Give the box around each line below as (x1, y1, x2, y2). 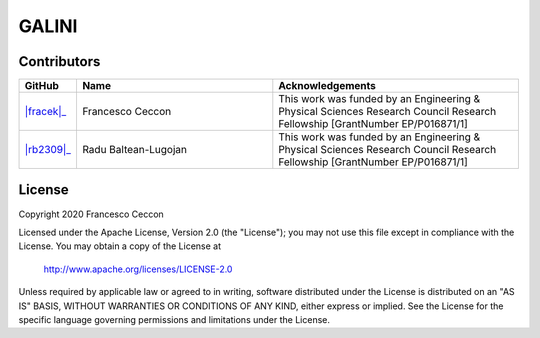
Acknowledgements (278, 79, 377, 93)
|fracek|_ (24, 105, 67, 119)
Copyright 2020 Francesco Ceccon (18, 208, 164, 220)
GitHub (24, 79, 59, 93)
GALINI (18, 15, 78, 37)
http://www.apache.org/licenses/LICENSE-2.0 (43, 263, 233, 275)
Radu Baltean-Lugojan (81, 143, 187, 157)
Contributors (18, 53, 101, 70)
